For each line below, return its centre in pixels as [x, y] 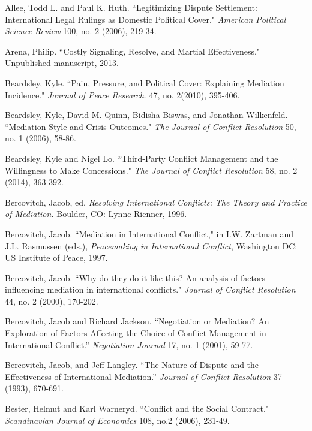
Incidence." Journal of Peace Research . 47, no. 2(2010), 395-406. [122, 94]
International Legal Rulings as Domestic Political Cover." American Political [145, 19]
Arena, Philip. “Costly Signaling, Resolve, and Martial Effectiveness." [133, 51]
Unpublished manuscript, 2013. [62, 63]
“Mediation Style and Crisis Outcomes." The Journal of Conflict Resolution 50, [151, 126]
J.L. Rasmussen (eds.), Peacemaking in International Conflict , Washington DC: [151, 245]
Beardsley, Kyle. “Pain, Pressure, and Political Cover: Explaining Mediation [145, 82]
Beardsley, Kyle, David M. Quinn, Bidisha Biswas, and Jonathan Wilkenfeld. [146, 115]
